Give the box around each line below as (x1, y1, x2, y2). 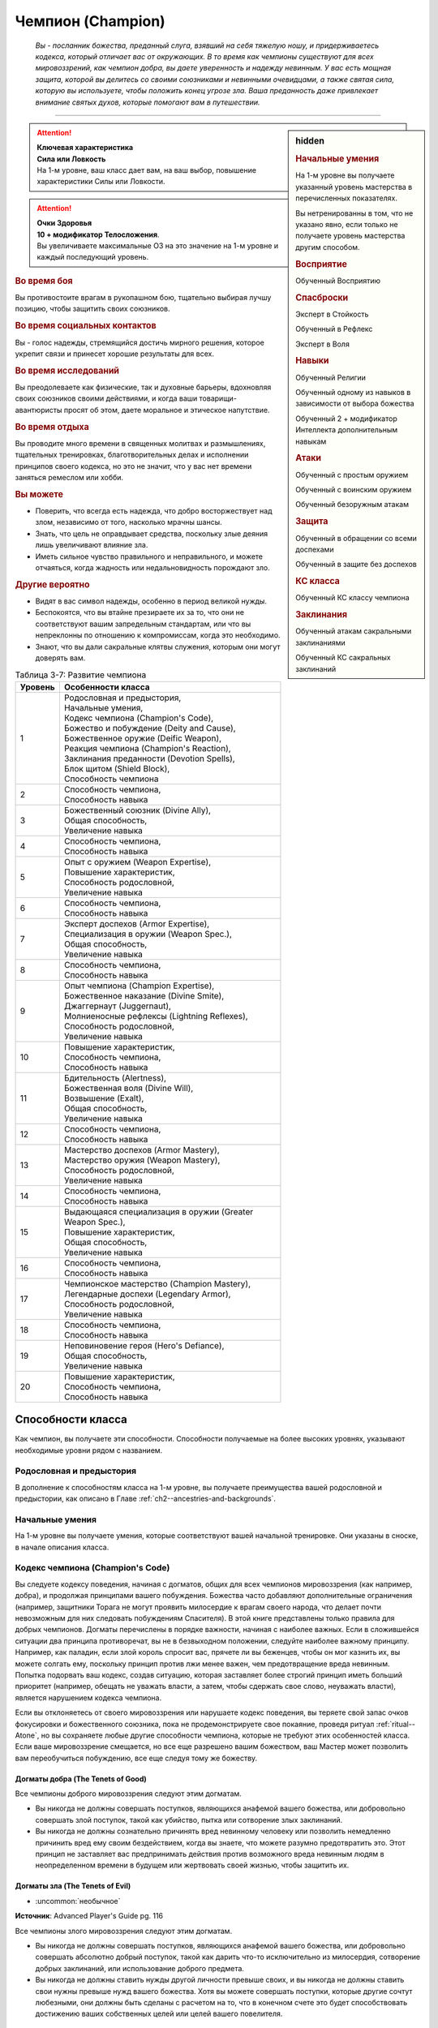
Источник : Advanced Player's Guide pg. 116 (15, 1911, 164, 1921)
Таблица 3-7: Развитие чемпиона (15, 669, 147, 681)
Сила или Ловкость (36, 154, 106, 164)
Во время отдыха (15, 421, 89, 432)
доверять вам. (35, 653, 86, 663)
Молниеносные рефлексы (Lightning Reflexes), (63, 1010, 248, 1021)
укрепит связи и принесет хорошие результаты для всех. (15, 349, 215, 359)
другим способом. (295, 242, 360, 251)
